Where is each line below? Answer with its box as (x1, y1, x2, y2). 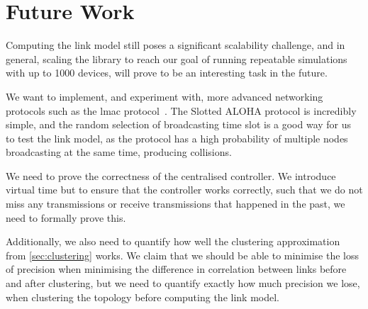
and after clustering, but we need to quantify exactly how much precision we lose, (6, 276, 360, 291)
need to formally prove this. (6, 210, 126, 225)
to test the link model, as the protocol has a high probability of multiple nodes (6, 130, 348, 145)
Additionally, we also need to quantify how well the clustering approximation (6, 234, 340, 249)
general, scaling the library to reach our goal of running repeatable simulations (6, 51, 347, 66)
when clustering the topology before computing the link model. (6, 289, 279, 304)
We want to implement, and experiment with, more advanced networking (6, 89, 323, 103)
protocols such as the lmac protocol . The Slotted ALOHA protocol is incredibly (6, 103, 357, 118)
